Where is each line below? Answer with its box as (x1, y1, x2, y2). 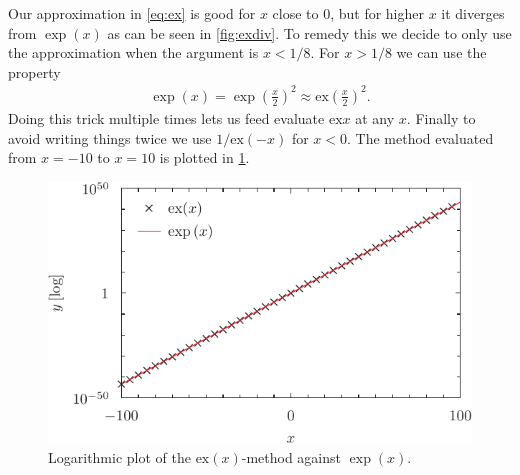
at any (355, 107, 395, 128)
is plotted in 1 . (159, 147, 250, 168)
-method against (241, 447, 341, 468)
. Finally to (406, 107, 476, 128)
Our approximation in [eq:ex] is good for (8, 3, 256, 23)
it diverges (441, 3, 505, 23)
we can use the (396, 42, 487, 63)
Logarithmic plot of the (48, 447, 191, 468)
